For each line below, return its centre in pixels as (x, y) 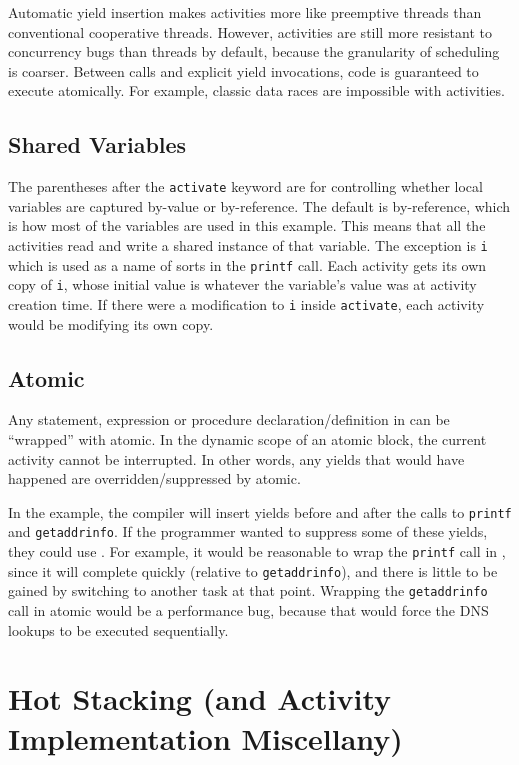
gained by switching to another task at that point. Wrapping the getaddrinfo (248, 590)
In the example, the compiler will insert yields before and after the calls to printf (260, 511)
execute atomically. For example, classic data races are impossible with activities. (256, 90)
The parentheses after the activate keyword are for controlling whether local (245, 186)
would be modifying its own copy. (111, 323)
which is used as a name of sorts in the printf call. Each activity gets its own (247, 264)
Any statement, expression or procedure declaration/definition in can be (229, 419)
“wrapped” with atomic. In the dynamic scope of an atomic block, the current (247, 439)
